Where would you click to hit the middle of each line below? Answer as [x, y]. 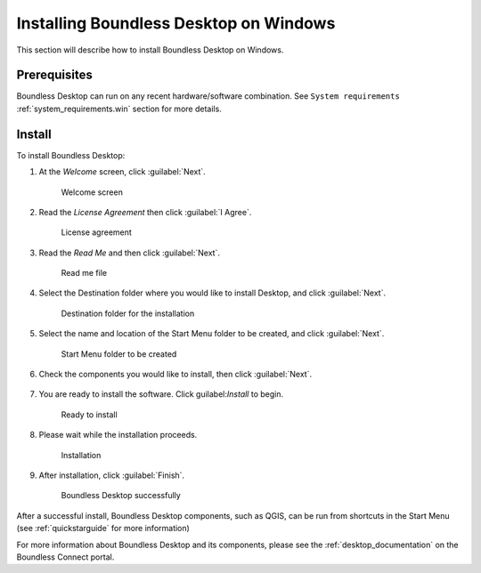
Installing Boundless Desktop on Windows [176, 23]
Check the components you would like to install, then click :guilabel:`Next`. [175, 375]
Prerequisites [54, 75]
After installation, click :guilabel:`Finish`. [112, 475]
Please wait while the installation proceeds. [118, 435]
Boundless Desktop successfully [121, 496]
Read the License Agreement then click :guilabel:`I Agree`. [145, 212]
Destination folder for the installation [128, 313]
